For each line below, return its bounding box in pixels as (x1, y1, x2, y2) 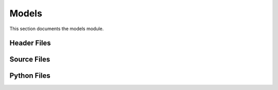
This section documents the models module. (9, 26, 104, 32)
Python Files (9, 72, 51, 80)
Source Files (9, 55, 50, 64)
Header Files (9, 39, 51, 48)
